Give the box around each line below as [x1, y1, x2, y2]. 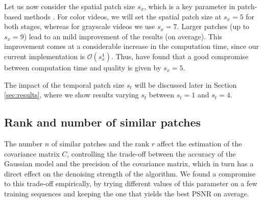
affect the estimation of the [157, 138, 242, 148]
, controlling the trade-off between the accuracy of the [67, 148, 236, 159]
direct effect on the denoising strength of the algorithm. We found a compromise [4, 168, 256, 179]
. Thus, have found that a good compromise [111, 50, 249, 61]
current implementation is [4, 50, 85, 61]
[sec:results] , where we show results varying [4, 89, 139, 100]
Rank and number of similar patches [4, 114, 201, 130]
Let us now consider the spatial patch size [4, 1, 135, 11]
